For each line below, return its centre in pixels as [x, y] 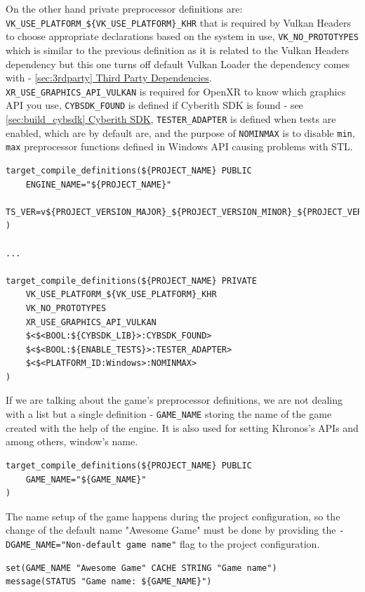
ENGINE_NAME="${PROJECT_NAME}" [99, 184]
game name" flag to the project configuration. [223, 543]
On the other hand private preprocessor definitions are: [124, 8]
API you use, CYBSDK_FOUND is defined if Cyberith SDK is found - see [154, 105]
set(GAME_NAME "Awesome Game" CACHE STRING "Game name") [141, 568]
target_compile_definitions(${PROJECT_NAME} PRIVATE [131, 281]
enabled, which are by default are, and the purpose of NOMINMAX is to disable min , [180, 132]
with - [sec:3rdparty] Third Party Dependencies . [109, 78]
